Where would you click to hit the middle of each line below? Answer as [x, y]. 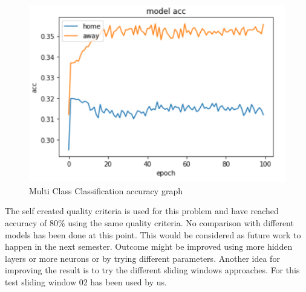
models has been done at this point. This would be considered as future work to [153, 234]
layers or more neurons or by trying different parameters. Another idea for [142, 258]
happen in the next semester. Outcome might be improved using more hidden [149, 246]
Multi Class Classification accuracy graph [106, 190]
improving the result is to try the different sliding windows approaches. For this [152, 270]
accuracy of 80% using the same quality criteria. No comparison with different [149, 223]
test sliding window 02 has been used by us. [86, 282]
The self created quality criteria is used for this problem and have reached [142, 211]
